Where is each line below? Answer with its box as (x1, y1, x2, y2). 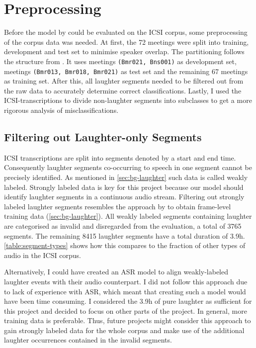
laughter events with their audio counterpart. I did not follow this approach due (4, 276, 248, 286)
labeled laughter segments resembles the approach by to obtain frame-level (4, 201, 231, 211)
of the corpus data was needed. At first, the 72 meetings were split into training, (4, 36, 249, 47)
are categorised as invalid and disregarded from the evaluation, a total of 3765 (4, 220, 242, 231)
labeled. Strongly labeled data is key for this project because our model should (4, 181, 244, 192)
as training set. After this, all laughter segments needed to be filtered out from (4, 76, 244, 86)
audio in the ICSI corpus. (4, 250, 81, 260)
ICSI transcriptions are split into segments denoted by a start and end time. (4, 152, 236, 163)
